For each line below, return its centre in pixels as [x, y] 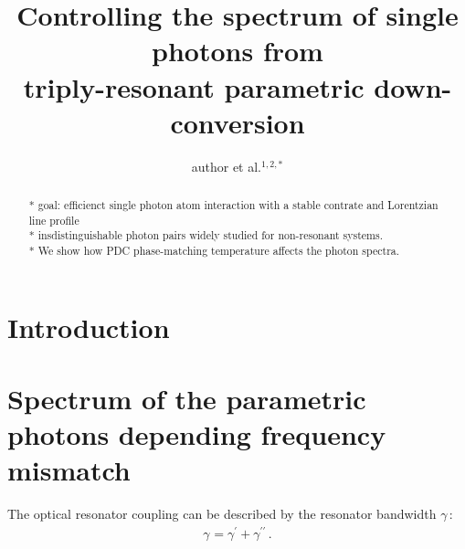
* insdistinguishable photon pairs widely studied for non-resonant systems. [206, 235]
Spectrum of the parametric [187, 399]
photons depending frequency [197, 434]
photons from [238, 51]
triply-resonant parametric [194, 86]
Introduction [89, 327]
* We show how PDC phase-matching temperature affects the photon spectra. [214, 251]
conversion [238, 122]
